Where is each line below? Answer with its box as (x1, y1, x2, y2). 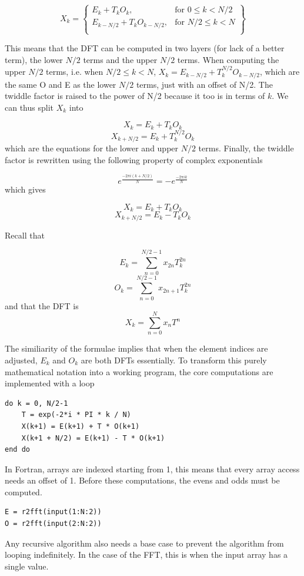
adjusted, (5, 353, 38, 366)
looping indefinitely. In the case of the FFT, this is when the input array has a (5, 548, 288, 561)
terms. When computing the (177, 53, 279, 65)
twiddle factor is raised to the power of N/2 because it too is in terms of (5, 90, 265, 102)
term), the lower (5, 53, 63, 65)
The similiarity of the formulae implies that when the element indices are (5, 342, 268, 355)
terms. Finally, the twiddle (198, 142, 294, 154)
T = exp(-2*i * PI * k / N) (21, 411, 131, 419)
